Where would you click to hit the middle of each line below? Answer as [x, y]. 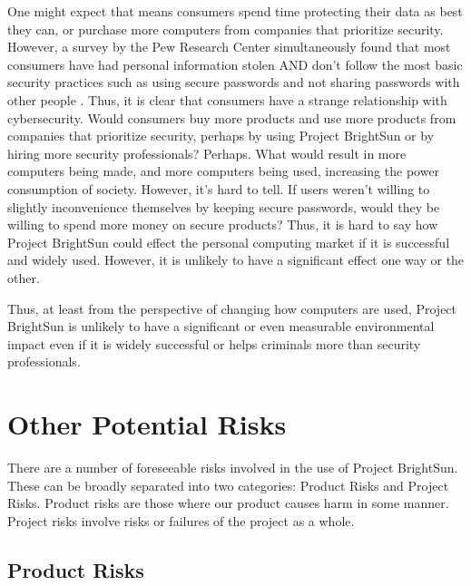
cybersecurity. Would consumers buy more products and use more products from [232, 117]
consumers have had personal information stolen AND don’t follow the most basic [235, 64]
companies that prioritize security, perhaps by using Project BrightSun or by [221, 136]
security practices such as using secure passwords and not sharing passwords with [234, 82]
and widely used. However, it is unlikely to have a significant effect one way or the [236, 260]
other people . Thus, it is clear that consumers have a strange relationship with [227, 99]
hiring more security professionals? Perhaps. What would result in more [207, 153]
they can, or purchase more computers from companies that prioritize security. [226, 29]
